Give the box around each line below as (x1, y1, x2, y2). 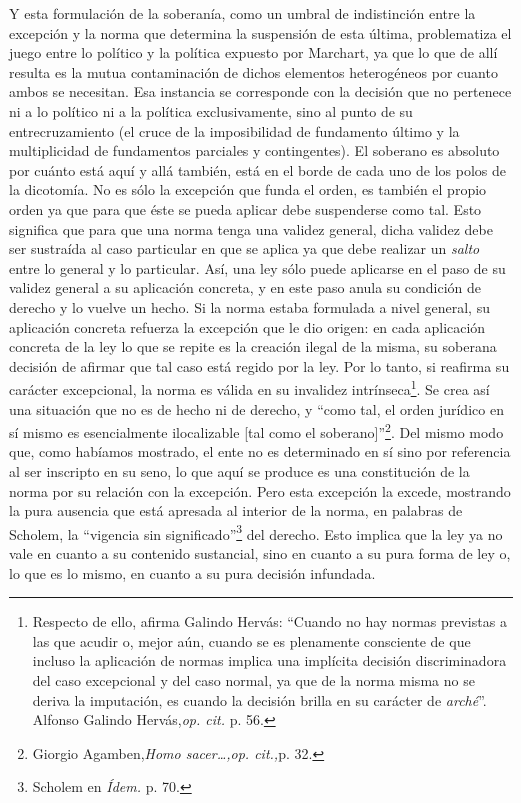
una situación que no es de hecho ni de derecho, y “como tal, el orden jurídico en (9, 398, 504, 419)
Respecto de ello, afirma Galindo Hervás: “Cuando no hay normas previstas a (32, 611, 507, 632)
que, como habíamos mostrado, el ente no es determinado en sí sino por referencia (9, 441, 511, 462)
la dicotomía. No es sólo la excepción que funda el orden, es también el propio (9, 179, 487, 200)
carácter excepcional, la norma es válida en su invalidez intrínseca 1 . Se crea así (9, 376, 490, 399)
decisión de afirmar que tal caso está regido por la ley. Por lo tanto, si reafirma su (9, 355, 510, 376)
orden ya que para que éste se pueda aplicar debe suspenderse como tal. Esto (9, 198, 482, 219)
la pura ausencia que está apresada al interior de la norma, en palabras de (9, 500, 463, 521)
